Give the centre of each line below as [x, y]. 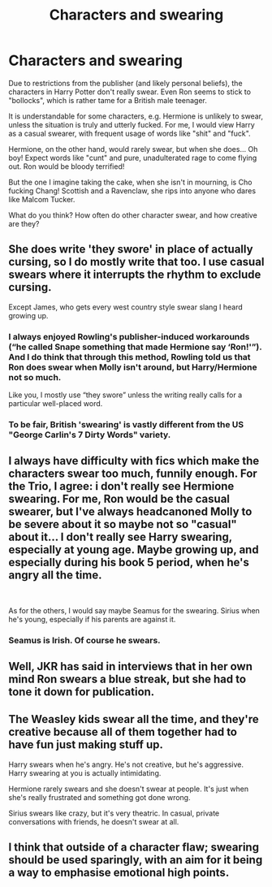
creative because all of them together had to [123, 732]
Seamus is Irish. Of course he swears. [84, 640]
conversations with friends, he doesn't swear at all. [94, 821]
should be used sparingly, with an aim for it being [136, 860]
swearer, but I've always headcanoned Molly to [130, 512]
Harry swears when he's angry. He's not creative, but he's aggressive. [126, 764]
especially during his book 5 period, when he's [129, 562]
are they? [24, 223]
